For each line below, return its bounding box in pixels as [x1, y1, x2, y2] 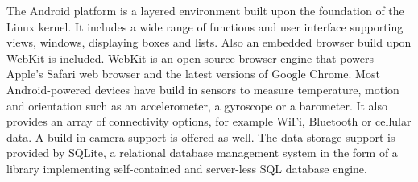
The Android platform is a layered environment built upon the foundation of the [6, 2, 404, 19]
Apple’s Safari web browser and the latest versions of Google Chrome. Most [6, 65, 380, 82]
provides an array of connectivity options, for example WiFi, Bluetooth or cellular [6, 113, 412, 130]
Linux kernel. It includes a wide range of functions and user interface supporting [6, 18, 404, 35]
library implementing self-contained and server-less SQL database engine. [6, 159, 367, 176]
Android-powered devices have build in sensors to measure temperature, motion [6, 81, 399, 97]
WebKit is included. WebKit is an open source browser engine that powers [6, 49, 374, 66]
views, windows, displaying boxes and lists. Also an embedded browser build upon [6, 34, 412, 51]
